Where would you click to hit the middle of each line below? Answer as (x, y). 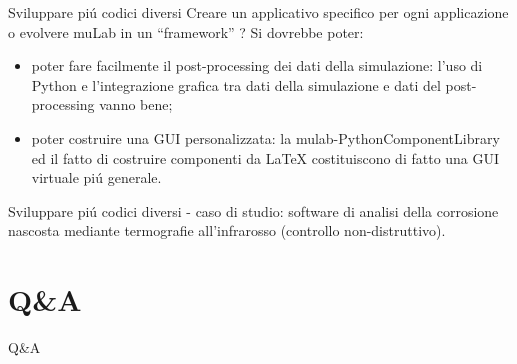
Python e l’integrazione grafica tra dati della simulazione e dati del (236, 84)
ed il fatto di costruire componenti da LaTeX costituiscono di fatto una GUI (265, 157)
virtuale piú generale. (96, 177)
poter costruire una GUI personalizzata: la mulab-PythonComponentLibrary (265, 137)
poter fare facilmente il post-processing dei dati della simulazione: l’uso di (257, 65)
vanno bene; (136, 104)
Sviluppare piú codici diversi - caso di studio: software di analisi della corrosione (253, 210)
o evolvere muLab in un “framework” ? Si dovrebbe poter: (186, 31)
